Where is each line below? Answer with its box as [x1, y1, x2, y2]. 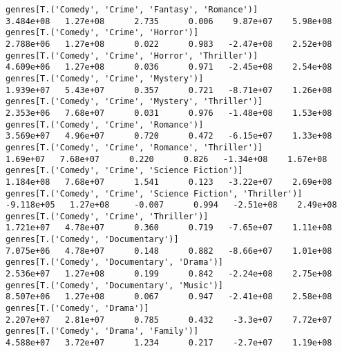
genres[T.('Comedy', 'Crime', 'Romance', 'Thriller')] [6, 142, 263, 152]
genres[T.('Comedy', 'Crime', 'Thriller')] [6, 211, 209, 221]
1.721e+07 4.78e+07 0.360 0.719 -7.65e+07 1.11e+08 [6, 223, 332, 233]
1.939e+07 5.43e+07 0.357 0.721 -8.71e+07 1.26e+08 [6, 85, 332, 95]
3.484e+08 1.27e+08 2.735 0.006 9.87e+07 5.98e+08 [6, 16, 332, 26]
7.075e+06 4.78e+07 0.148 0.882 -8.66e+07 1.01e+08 [6, 245, 332, 256]
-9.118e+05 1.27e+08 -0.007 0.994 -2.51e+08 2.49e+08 [6, 200, 337, 210]
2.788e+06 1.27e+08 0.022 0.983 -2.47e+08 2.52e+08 [6, 39, 332, 49]
